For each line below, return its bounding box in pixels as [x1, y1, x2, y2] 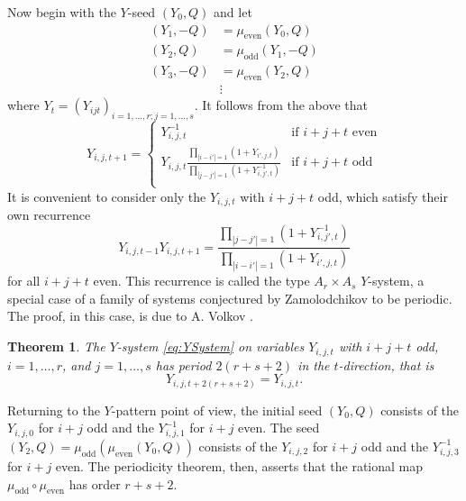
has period [155, 355, 212, 374]
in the [297, 355, 330, 374]
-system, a [368, 271, 425, 290]
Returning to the [7, 400, 100, 419]
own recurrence [7, 205, 91, 224]
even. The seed [238, 418, 320, 437]
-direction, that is [338, 355, 434, 374]
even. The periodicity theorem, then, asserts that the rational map [55, 456, 424, 475]
